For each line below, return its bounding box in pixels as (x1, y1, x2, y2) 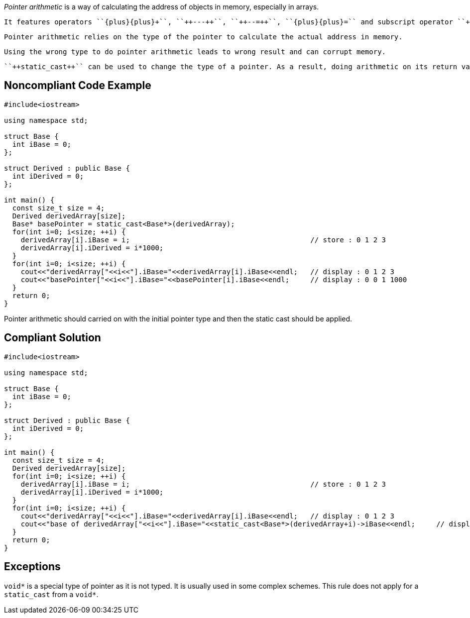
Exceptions (4, 560, 61, 573)
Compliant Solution (4, 331, 101, 344)
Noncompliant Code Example (4, 79, 151, 92)
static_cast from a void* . (4, 590, 99, 599)
